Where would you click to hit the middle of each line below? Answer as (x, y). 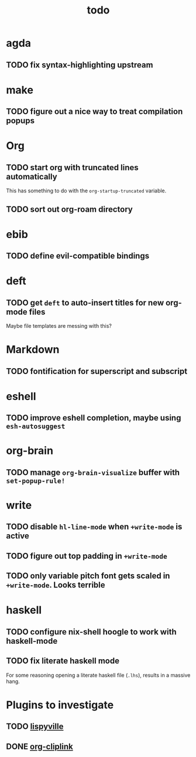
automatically (32, 176)
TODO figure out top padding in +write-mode (87, 556)
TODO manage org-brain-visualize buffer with (93, 472)
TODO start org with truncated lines (72, 167)
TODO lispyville (35, 727)
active (18, 536)
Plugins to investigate (60, 705)
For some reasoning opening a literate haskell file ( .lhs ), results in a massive (98, 675)
